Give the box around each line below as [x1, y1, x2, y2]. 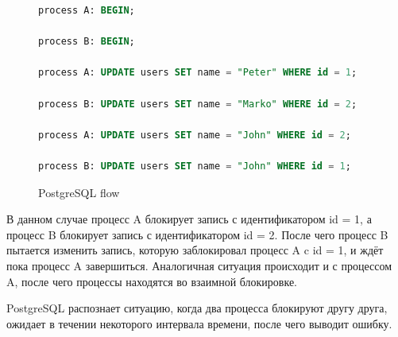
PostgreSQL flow [38, 184, 120, 200]
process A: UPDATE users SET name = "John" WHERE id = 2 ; [38, 129, 351, 141]
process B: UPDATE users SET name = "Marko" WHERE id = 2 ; [38, 98, 357, 110]
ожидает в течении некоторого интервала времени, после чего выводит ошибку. [6, 315, 392, 331]
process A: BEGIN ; [38, 5, 135, 16]
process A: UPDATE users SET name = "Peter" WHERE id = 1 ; [38, 67, 357, 79]
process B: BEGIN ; [38, 36, 135, 48]
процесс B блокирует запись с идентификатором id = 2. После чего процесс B [6, 226, 388, 242]
